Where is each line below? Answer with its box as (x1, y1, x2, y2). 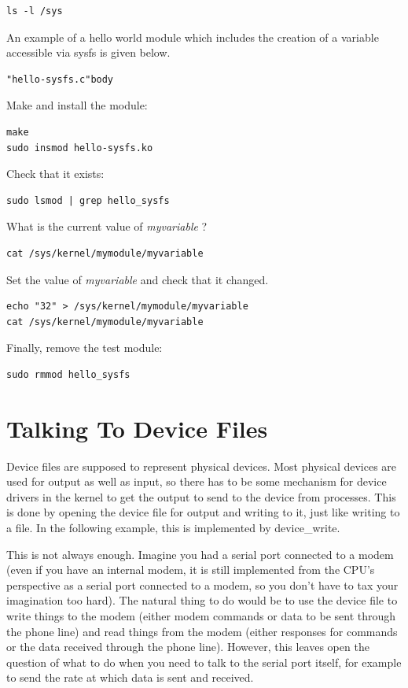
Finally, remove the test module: (6, 339, 163, 356)
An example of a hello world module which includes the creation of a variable (6, 28, 379, 45)
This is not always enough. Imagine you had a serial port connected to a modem (6, 546, 394, 562)
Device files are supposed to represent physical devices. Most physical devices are (6, 457, 397, 474)
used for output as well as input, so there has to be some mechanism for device (6, 473, 387, 490)
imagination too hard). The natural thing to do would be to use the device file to (6, 592, 398, 608)
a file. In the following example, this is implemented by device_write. (6, 520, 340, 535)
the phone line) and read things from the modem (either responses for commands (6, 623, 398, 639)
